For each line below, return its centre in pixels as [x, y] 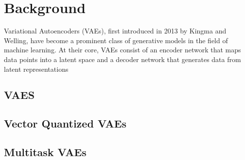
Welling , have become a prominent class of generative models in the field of [116, 40]
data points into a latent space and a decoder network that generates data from [122, 59]
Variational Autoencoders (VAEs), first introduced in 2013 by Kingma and [115, 31]
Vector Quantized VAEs [65, 123]
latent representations [36, 69]
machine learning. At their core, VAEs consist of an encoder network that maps [122, 50]
